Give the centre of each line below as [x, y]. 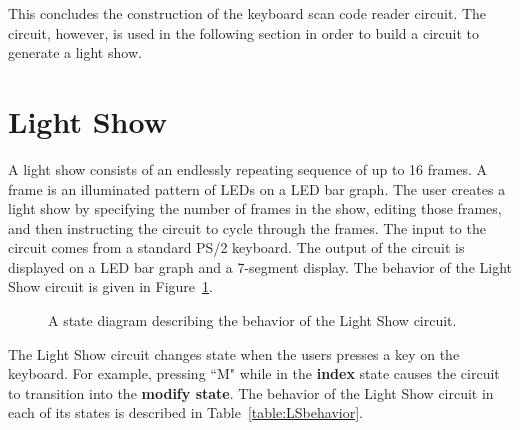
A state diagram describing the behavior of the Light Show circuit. [252, 320]
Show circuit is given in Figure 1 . [110, 286]
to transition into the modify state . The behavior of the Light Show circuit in [251, 392]
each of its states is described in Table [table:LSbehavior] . [185, 412]
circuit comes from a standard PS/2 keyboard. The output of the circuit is [236, 247]
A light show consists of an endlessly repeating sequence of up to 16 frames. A [247, 168]
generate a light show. [75, 52]
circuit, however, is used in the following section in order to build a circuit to [243, 32]
